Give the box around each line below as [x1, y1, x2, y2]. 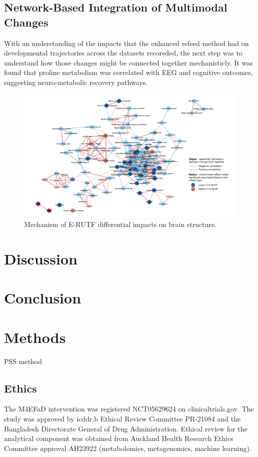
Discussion [4, 248, 77, 268]
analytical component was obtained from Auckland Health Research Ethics [4, 433, 233, 443]
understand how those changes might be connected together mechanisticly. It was [4, 57, 253, 67]
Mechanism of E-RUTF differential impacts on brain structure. [24, 219, 217, 229]
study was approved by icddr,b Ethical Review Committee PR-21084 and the [4, 413, 241, 423]
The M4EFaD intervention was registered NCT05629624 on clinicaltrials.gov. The [4, 403, 254, 414]
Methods [4, 326, 66, 347]
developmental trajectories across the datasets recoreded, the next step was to [4, 47, 243, 58]
